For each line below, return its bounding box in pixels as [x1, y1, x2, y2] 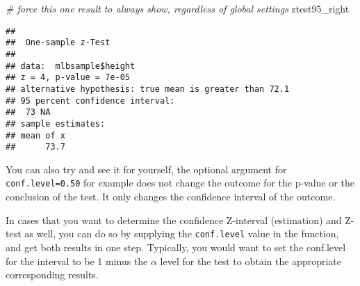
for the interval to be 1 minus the [6, 253, 148, 268]
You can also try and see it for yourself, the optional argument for [6, 161, 287, 176]
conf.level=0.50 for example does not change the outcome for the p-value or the [6, 175, 354, 190]
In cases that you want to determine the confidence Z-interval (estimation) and [6, 212, 342, 227]
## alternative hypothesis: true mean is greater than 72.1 [6, 84, 290, 94]
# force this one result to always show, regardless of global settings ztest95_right [6, 1, 350, 15]
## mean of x [6, 130, 65, 141]
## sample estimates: [6, 118, 106, 129]
